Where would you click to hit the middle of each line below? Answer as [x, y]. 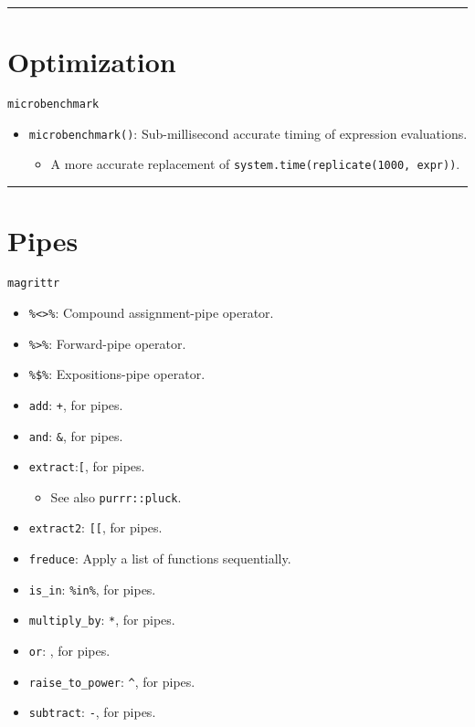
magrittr [34, 284]
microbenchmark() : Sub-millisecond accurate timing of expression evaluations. [248, 133]
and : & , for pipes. [76, 435]
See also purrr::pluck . [116, 496]
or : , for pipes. [69, 651]
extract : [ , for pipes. [87, 466]
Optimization [92, 62]
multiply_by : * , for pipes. [102, 620]
